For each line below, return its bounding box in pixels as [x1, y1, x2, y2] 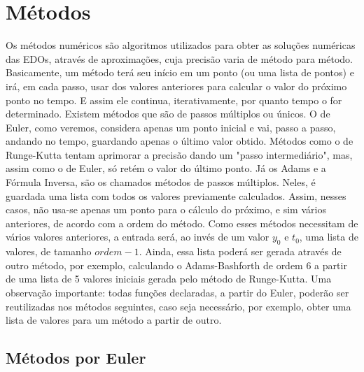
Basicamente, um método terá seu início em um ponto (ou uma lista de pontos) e [6, 65, 354, 80]
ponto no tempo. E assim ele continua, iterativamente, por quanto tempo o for [6, 92, 342, 107]
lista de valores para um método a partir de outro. [6, 313, 222, 327]
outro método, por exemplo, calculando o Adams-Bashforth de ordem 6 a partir [6, 257, 347, 272]
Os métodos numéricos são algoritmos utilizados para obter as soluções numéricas [6, 38, 356, 52]
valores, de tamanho [6, 244, 92, 259]
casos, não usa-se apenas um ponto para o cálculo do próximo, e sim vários [6, 202, 326, 217]
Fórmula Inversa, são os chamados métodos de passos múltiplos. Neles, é [6, 175, 316, 189]
